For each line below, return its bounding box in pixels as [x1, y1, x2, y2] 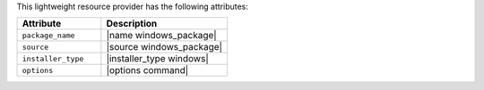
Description [106, 18, 158, 30]
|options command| [106, 64, 189, 77]
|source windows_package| [106, 41, 223, 53]
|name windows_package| [106, 29, 217, 42]
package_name [22, 30, 75, 40]
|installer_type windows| [106, 53, 210, 65]
